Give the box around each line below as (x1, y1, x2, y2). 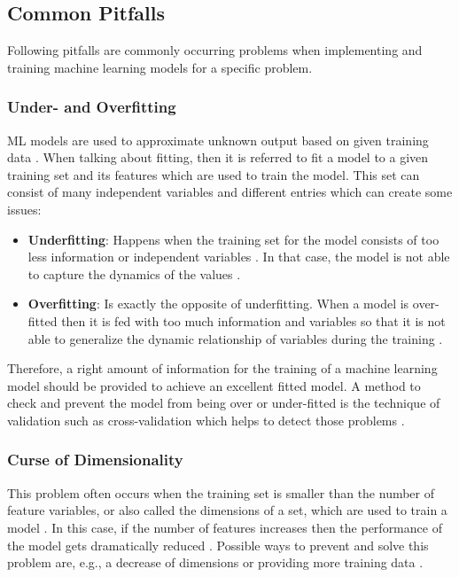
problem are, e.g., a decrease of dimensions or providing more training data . (7, 553, 424, 572)
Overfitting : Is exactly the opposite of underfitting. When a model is (27, 294, 409, 313)
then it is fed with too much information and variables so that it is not (61, 311, 446, 330)
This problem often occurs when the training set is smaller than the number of (7, 483, 435, 502)
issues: (7, 199, 42, 218)
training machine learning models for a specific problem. (7, 58, 313, 76)
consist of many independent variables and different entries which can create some (7, 183, 453, 201)
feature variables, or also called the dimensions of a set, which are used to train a (7, 501, 447, 519)
